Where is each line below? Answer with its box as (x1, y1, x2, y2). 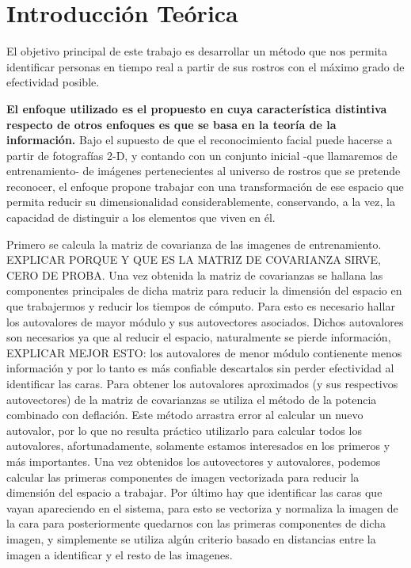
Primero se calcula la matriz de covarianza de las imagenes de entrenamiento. (6, 235, 382, 252)
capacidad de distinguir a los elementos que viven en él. (6, 209, 276, 226)
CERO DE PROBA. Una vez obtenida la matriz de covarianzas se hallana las (6, 266, 383, 283)
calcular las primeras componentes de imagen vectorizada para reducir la (6, 468, 360, 485)
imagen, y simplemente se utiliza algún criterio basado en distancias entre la (6, 530, 376, 547)
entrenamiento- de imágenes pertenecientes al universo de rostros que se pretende (6, 162, 401, 179)
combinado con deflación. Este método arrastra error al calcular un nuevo (6, 406, 363, 423)
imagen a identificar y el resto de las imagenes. (6, 546, 233, 562)
